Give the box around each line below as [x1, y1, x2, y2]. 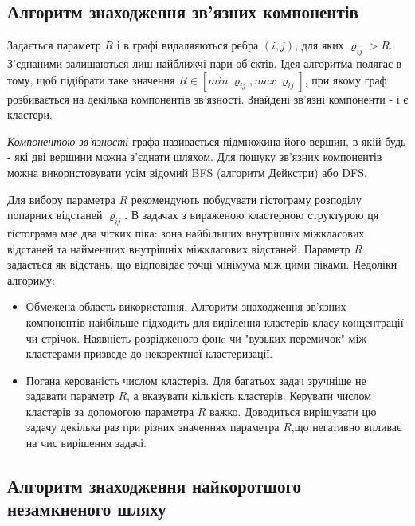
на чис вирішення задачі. [25, 434, 147, 451]
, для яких [295, 37, 344, 53]
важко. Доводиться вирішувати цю [209, 402, 377, 419]
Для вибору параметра [7, 190, 115, 207]
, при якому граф [304, 71, 387, 88]
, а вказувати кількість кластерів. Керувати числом [127, 387, 372, 404]
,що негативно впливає [291, 418, 402, 435]
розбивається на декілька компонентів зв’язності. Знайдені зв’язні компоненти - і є [7, 90, 409, 107]
